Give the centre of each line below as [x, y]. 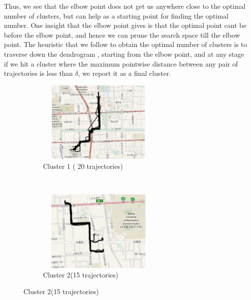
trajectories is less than [39, 73]
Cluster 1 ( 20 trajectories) [83, 166]
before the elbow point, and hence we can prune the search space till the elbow [122, 35]
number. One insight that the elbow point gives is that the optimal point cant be [125, 25]
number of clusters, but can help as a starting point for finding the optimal [116, 15]
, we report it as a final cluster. [125, 73]
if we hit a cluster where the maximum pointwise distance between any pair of [121, 63]
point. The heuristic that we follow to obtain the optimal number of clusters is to [125, 44]
